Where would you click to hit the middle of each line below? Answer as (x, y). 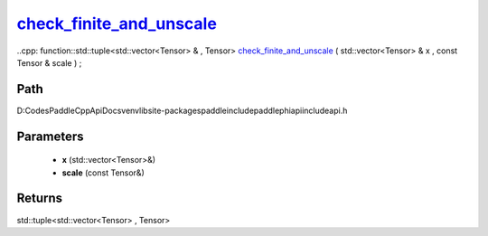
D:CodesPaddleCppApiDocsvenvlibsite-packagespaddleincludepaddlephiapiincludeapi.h (182, 110)
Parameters (50, 136)
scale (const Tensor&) (103, 173)
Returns (40, 198)
